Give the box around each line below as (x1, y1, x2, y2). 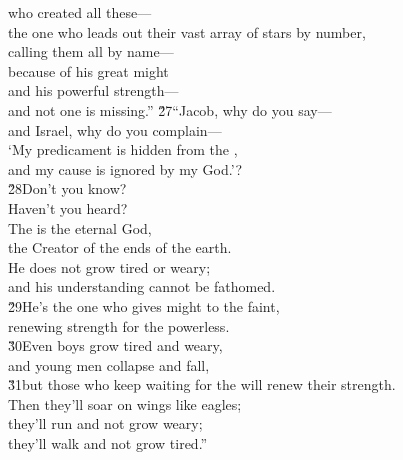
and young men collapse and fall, (8, 354, 210, 375)
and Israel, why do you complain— (8, 119, 222, 140)
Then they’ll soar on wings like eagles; (8, 393, 242, 414)
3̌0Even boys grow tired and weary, (8, 335, 223, 356)
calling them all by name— (8, 41, 174, 62)
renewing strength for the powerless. (8, 315, 230, 336)
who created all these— (8, 2, 152, 22)
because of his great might (8, 60, 169, 81)
